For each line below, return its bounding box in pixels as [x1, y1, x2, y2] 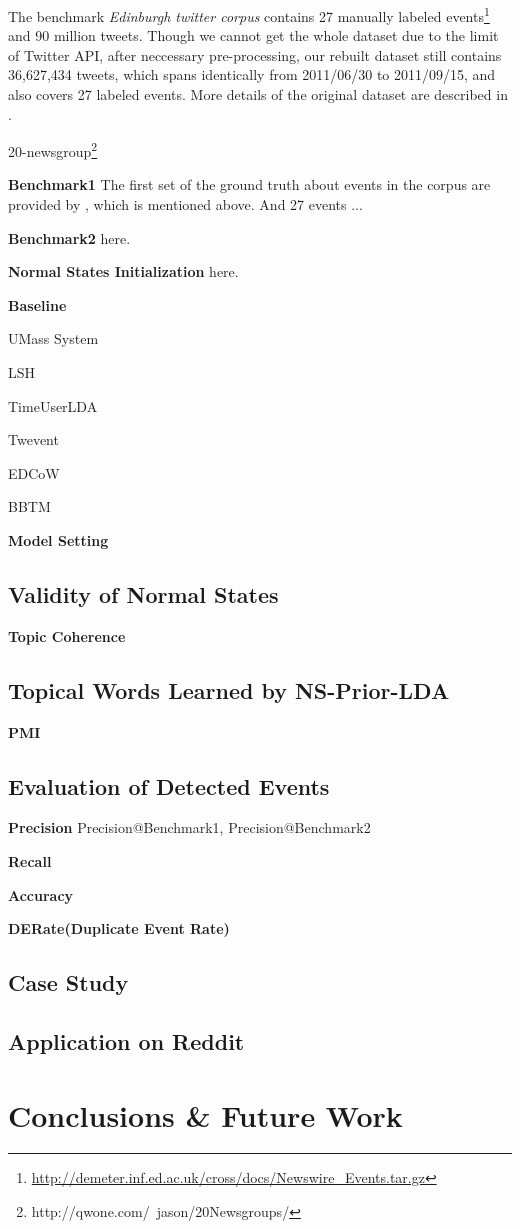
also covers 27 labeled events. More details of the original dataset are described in [8, 84, 508, 105]
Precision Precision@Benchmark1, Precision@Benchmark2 [8, 817, 371, 838]
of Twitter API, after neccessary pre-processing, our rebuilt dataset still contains [8, 44, 502, 65]
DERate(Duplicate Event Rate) [8, 918, 230, 939]
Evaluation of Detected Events [8, 770, 330, 801]
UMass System [8, 328, 99, 349]
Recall [8, 850, 52, 871]
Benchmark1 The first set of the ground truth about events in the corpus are [8, 174, 491, 195]
